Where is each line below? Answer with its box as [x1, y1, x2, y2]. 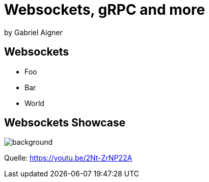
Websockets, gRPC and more [4, 1, 205, 18]
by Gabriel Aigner [4, 28, 63, 37]
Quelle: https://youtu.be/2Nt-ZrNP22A [4, 153, 133, 163]
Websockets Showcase [4, 116, 125, 129]
